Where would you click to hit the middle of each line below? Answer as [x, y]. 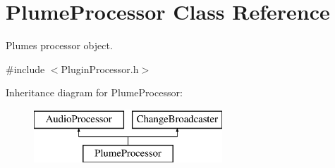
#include [25, 69]
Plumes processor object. [59, 45]
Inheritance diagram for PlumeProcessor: [94, 92]
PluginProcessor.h [100, 69]
